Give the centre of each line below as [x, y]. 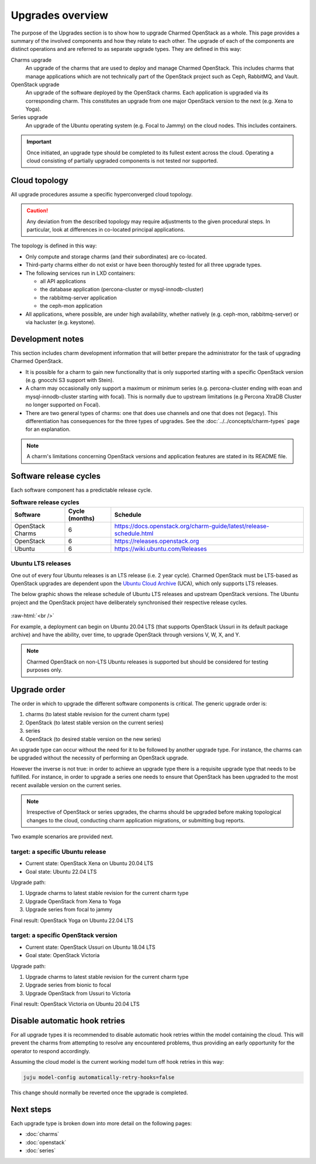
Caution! [37, 210]
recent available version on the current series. [66, 785]
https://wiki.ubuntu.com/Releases [161, 549]
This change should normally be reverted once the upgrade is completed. [99, 1092]
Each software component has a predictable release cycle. [81, 490]
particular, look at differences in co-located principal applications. [106, 230]
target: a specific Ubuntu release [59, 852]
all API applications [63, 281]
